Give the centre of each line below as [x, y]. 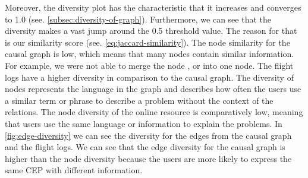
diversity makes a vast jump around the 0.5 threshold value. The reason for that [151, 31]
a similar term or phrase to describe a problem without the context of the [139, 100]
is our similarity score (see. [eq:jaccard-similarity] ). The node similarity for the [147, 42]
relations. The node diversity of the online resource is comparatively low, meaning [154, 112]
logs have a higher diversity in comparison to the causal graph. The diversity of [149, 77]
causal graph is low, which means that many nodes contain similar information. [150, 54]
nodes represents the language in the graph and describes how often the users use [153, 89]
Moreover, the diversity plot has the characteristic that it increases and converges [153, 7]
